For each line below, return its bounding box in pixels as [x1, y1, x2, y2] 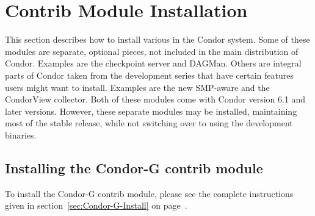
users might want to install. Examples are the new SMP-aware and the [5, 81, 270, 93]
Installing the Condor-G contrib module [5, 158, 263, 177]
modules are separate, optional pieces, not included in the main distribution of [5, 45, 299, 57]
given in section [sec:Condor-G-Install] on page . [5, 199, 187, 212]
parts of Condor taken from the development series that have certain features [5, 68, 294, 81]
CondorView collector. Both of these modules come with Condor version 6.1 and [5, 93, 306, 106]
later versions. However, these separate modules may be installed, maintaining [5, 104, 297, 117]
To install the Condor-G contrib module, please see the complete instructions [5, 187, 294, 200]
